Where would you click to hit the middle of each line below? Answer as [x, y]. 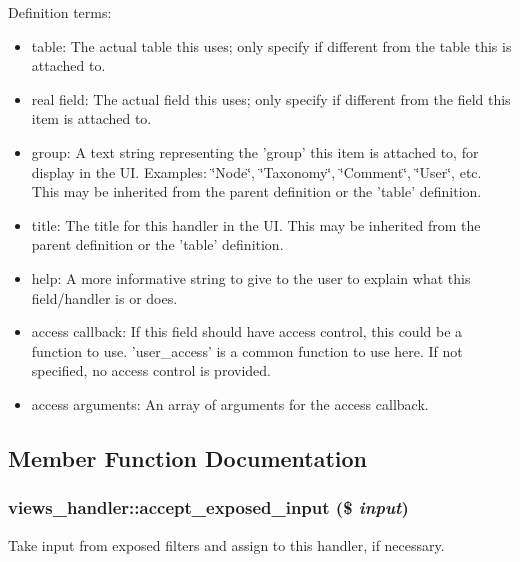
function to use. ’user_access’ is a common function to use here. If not [247, 350]
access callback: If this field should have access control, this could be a [247, 331]
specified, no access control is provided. [151, 370]
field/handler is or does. [104, 297]
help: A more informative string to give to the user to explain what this [251, 277]
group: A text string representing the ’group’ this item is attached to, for [255, 151]
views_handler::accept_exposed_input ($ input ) [208, 507]
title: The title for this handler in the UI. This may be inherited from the [256, 224]
